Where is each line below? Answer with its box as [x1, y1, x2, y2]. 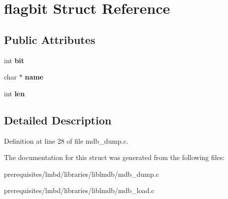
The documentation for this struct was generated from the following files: [4, 152, 225, 162]
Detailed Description [4, 112, 112, 127]
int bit [4, 55, 25, 65]
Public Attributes [4, 32, 96, 47]
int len [4, 88, 25, 98]
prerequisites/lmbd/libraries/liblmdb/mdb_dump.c [4, 168, 159, 179]
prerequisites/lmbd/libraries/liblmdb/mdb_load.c [4, 185, 155, 196]
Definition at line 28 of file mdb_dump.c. [4, 135, 129, 146]
